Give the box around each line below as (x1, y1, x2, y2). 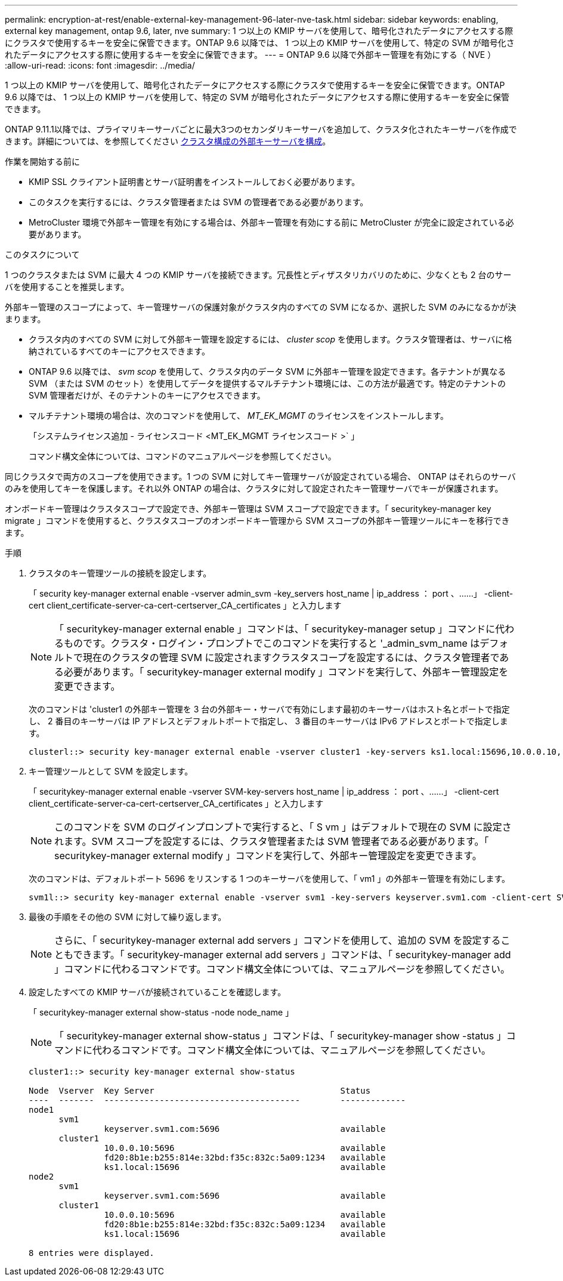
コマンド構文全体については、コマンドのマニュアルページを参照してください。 (29, 451, 336, 461)
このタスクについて (5, 249, 80, 260)
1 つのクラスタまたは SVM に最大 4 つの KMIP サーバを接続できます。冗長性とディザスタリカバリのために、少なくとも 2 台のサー (5, 270, 512, 280)
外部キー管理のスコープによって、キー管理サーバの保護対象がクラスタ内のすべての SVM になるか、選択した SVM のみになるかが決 (5, 302, 516, 312)
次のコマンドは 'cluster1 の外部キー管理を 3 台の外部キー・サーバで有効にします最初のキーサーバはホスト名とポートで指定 (29, 704, 510, 714)
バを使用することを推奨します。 (5, 282, 129, 292)
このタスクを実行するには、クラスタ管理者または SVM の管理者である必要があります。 (29, 197, 369, 207)
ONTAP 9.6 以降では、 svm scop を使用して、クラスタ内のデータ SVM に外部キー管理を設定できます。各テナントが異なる (29, 366, 506, 376)
